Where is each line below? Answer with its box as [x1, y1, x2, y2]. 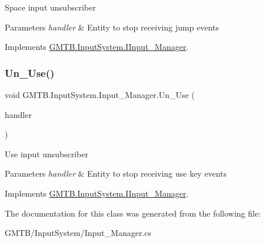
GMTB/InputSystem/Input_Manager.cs [5, 227, 152, 239]
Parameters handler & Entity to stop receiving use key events [5, 167, 227, 180]
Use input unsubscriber [5, 147, 88, 160]
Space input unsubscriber [5, 1, 96, 13]
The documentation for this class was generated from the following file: [5, 207, 261, 219]
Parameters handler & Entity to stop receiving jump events [5, 21, 219, 33]
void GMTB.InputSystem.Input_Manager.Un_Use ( [5, 89, 195, 100]
